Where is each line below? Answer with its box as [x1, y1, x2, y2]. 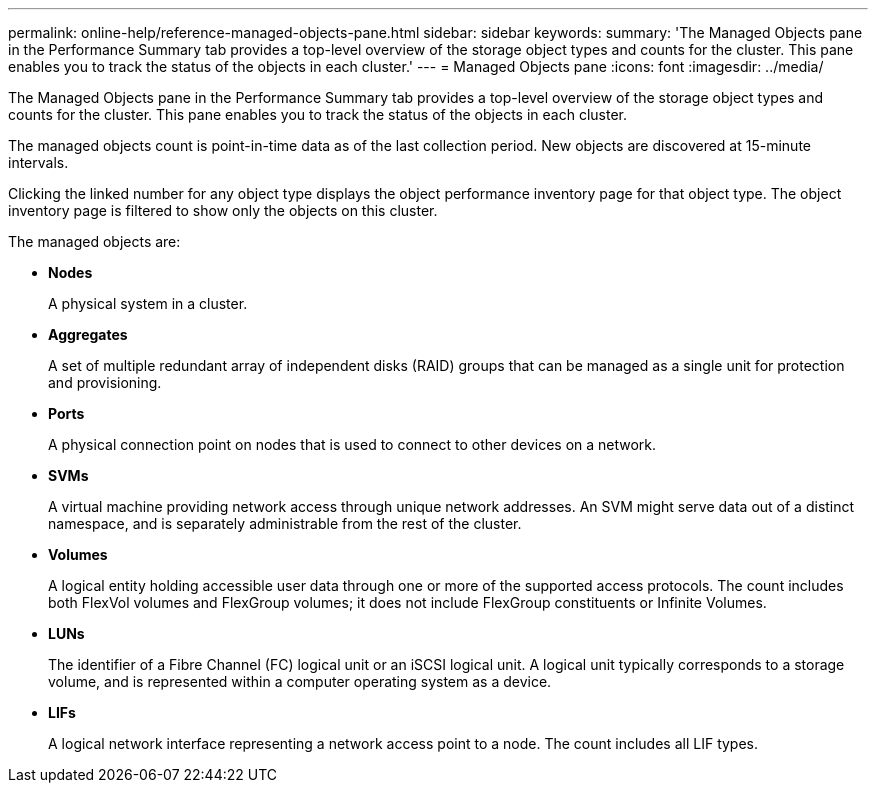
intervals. [8, 154, 69, 171]
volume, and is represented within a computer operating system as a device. [48, 673, 552, 690]
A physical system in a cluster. [48, 295, 248, 312]
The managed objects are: [8, 233, 181, 250]
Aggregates [48, 326, 128, 343]
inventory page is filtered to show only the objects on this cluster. [8, 202, 438, 219]
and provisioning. [48, 374, 162, 391]
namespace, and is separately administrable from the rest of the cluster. [48, 515, 522, 532]
